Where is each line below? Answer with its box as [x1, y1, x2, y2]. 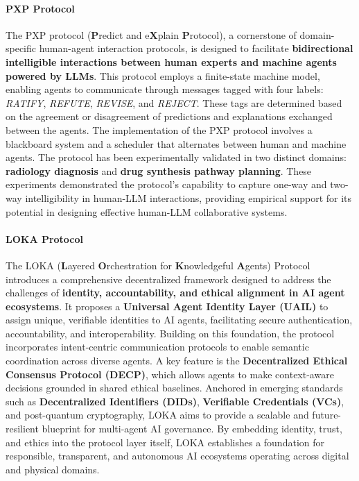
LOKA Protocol [6, 231, 84, 246]
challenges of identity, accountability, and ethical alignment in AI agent [6, 285, 345, 300]
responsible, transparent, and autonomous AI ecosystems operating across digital [6, 448, 349, 463]
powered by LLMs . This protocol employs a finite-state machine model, [6, 68, 320, 83]
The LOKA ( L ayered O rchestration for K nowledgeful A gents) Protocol [6, 258, 310, 272]
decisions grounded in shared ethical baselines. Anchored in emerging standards [6, 380, 343, 395]
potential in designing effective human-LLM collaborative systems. [6, 204, 288, 219]
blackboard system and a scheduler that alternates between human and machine [6, 136, 347, 151]
